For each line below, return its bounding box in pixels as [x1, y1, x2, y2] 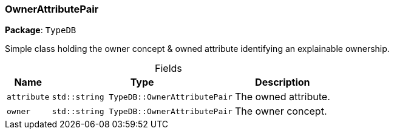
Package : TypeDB [5, 25, 76, 36]
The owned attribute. [234, 91, 330, 103]
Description [255, 76, 310, 89]
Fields [154, 62, 182, 75]
